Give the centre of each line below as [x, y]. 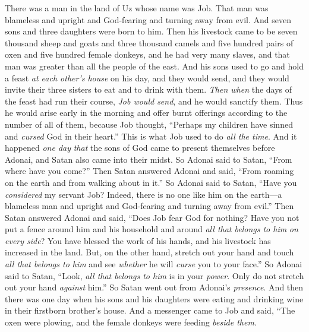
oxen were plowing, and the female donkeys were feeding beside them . [131, 322]
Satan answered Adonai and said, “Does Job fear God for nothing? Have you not [152, 217]
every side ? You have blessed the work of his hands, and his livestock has [138, 240]
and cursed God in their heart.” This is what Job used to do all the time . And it [151, 136]
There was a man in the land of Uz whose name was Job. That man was [137, 8]
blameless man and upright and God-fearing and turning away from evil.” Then [149, 206]
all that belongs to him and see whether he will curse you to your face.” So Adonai [154, 264]
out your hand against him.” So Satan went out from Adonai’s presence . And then [154, 287]
